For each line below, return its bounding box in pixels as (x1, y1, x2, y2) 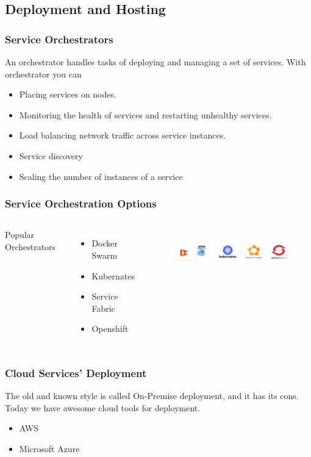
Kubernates (91, 269, 135, 282)
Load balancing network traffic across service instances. (19, 129, 226, 142)
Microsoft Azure (19, 442, 80, 455)
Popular (5, 228, 35, 241)
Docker (91, 237, 118, 250)
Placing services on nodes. (19, 88, 116, 101)
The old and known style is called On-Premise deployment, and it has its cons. (5, 389, 299, 402)
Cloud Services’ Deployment (5, 365, 147, 380)
